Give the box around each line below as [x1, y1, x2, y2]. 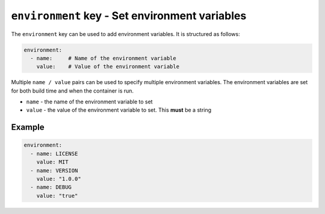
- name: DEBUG [30, 184, 72, 191]
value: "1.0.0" [36, 176, 81, 183]
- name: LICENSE [30, 150, 78, 157]
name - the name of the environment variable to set [26, 98, 153, 105]
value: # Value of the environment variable [36, 63, 180, 70]
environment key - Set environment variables [11, 9, 247, 22]
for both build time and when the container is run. [11, 87, 134, 94]
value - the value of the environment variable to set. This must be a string [26, 106, 212, 114]
